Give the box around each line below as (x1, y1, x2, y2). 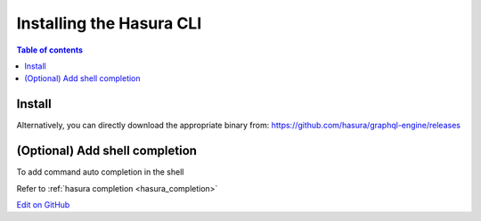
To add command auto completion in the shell (16, 167, 184, 177)
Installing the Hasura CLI (16, 13, 202, 33)
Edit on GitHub (16, 199, 70, 209)
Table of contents (16, 45, 84, 55)
